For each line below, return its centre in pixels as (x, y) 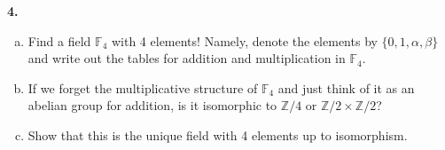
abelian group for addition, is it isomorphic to (152, 105)
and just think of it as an (346, 87)
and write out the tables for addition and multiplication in (187, 58)
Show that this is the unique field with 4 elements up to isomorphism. (218, 134)
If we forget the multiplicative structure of (143, 87)
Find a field (59, 40)
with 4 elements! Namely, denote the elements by (244, 40)
